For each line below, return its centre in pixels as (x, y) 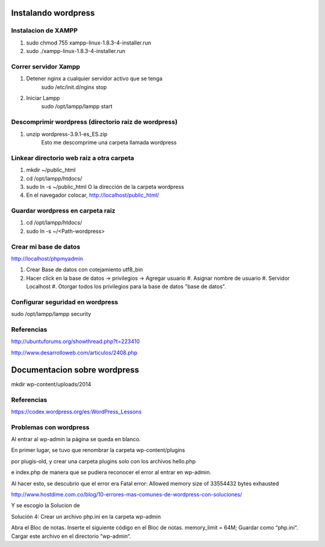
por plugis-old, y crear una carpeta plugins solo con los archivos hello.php (103, 461)
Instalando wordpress (53, 13)
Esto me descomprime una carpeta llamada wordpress (109, 142)
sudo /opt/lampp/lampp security (51, 314)
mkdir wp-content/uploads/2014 (51, 384)
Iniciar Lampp (43, 98)
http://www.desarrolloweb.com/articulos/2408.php (74, 353)
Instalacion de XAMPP (45, 31)
